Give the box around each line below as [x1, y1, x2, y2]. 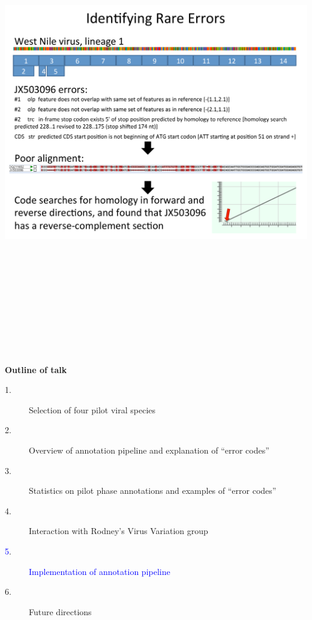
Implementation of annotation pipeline [29, 565, 170, 577]
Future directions [29, 605, 92, 618]
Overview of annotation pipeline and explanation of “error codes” [29, 443, 269, 456]
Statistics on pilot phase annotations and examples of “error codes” [29, 484, 277, 497]
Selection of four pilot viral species [29, 403, 156, 416]
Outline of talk [5, 363, 67, 375]
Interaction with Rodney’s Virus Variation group [29, 524, 208, 537]
